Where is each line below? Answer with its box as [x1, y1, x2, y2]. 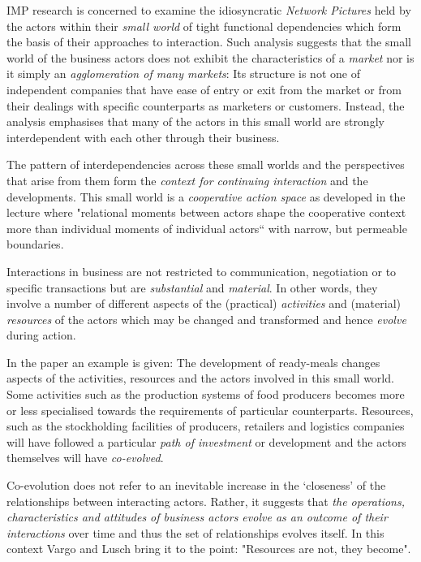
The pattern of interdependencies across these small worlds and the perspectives [6, 156, 405, 173]
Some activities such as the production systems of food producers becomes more [6, 386, 405, 403]
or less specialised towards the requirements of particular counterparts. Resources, [6, 401, 414, 418]
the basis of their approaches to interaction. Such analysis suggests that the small [6, 33, 411, 50]
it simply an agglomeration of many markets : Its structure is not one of [6, 65, 360, 82]
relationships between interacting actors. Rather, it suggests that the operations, [6, 492, 405, 509]
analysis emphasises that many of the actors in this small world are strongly [6, 113, 384, 130]
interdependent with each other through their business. [6, 128, 280, 145]
